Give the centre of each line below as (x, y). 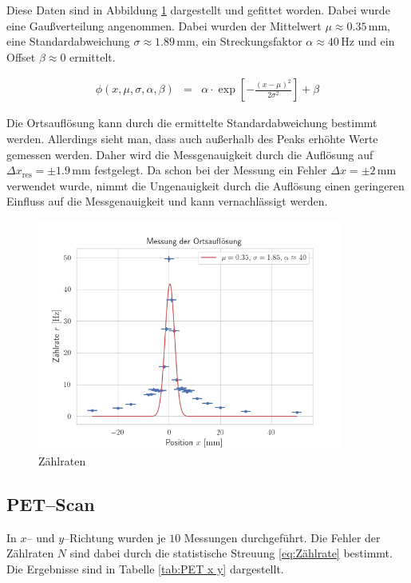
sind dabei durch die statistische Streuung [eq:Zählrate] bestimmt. (231, 553)
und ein (376, 41)
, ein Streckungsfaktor (249, 41)
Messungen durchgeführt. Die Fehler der (282, 537)
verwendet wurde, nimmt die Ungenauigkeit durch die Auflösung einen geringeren (205, 185)
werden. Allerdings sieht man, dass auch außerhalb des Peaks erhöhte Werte (192, 138)
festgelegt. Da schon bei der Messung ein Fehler (211, 170)
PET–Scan (51, 503)
